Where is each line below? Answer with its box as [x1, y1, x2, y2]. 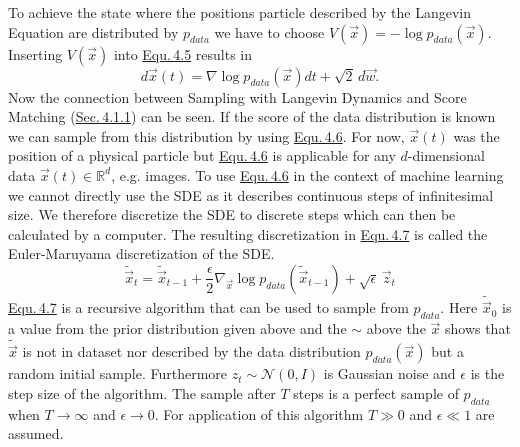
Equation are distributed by [8, 21, 179, 42]
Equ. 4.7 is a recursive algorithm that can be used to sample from [8, 297, 409, 318]
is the [470, 363, 505, 384]
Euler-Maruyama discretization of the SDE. [8, 243, 275, 264]
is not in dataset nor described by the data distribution [22, 341, 361, 362]
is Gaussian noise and [323, 363, 456, 384]
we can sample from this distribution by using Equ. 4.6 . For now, [8, 125, 405, 146]
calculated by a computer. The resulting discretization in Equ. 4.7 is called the [8, 223, 488, 244]
